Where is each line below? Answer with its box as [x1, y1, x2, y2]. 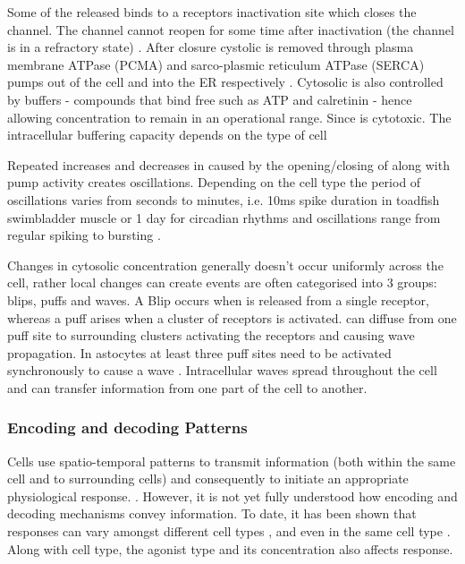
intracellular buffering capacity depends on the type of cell [7, 125, 327, 144]
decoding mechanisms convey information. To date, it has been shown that [7, 504, 417, 523]
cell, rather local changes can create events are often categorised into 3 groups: [7, 273, 437, 292]
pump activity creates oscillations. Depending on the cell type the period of [7, 173, 421, 192]
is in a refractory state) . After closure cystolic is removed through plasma [7, 38, 414, 56]
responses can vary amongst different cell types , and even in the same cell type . [7, 522, 451, 541]
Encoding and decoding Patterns [7, 416, 248, 439]
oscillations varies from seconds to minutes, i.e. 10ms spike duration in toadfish [7, 190, 440, 209]
